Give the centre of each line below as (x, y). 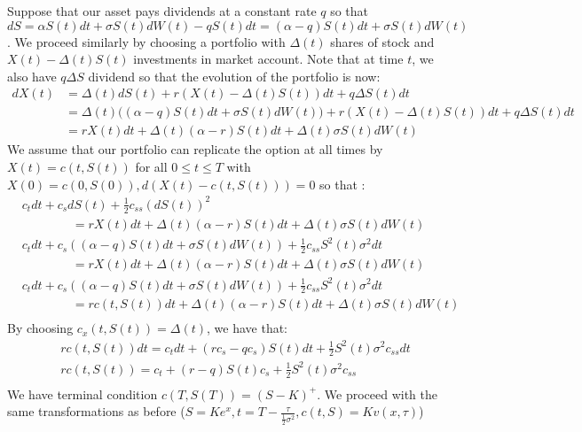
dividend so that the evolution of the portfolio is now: (234, 76)
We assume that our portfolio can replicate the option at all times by (195, 149)
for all (151, 167)
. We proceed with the (377, 393)
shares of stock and (382, 41)
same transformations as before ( (96, 411)
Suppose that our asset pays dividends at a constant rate (162, 11)
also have (32, 76)
